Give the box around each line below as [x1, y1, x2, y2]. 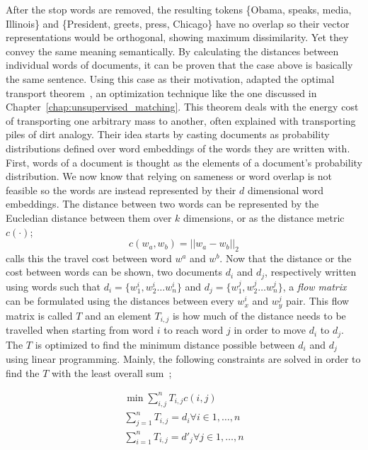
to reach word [163, 322, 224, 337]
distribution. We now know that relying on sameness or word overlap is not [6, 169, 333, 184]
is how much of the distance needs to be [172, 308, 346, 322]
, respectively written [265, 264, 357, 279]
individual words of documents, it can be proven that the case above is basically [6, 57, 353, 72]
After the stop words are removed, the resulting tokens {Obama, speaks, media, [6, 2, 352, 16]
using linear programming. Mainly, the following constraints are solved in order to [6, 351, 361, 366]
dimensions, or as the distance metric [183, 210, 345, 225]
